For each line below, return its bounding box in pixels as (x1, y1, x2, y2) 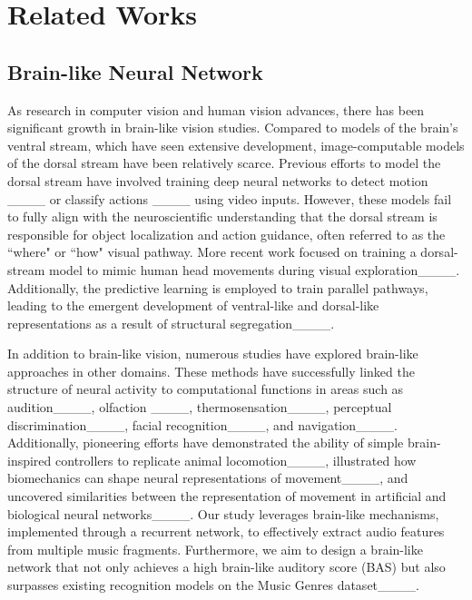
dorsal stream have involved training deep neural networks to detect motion (7, 171, 428, 190)
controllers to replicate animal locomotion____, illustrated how (55, 450, 417, 469)
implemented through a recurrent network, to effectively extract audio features (7, 522, 445, 541)
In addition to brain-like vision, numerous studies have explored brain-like (7, 344, 418, 363)
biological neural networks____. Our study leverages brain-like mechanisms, (7, 504, 439, 523)
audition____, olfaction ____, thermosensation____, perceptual (7, 398, 392, 417)
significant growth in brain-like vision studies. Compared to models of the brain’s (7, 118, 458, 137)
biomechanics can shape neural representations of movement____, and (7, 468, 408, 487)
